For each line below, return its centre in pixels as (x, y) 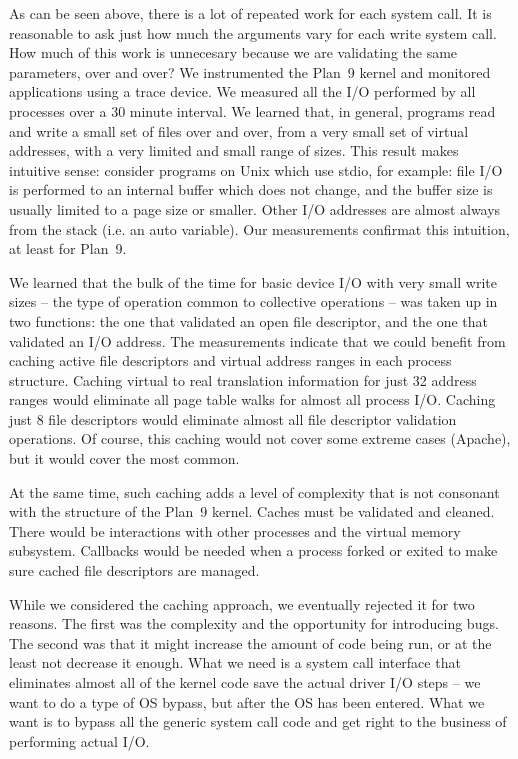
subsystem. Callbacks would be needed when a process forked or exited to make (253, 550)
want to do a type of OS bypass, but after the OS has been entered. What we (247, 701)
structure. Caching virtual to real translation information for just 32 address (243, 379)
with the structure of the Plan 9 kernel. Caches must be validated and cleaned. (252, 511)
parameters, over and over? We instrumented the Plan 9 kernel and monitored (250, 71)
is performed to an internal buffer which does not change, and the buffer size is (251, 189)
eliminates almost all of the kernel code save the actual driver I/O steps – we (245, 682)
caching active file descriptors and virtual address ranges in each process (230, 360)
